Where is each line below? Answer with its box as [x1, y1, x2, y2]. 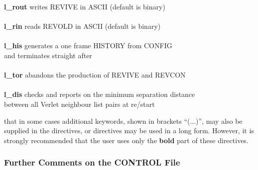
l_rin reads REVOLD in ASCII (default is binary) [4, 21, 161, 31]
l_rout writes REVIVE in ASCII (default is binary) [4, 1, 165, 11]
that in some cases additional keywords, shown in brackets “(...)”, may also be [4, 115, 243, 126]
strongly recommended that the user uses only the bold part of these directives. [4, 135, 249, 145]
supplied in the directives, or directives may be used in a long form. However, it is [4, 125, 254, 136]
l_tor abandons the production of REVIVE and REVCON [4, 70, 186, 80]
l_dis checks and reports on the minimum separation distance [4, 89, 195, 99]
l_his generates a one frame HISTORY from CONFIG [4, 40, 172, 51]
